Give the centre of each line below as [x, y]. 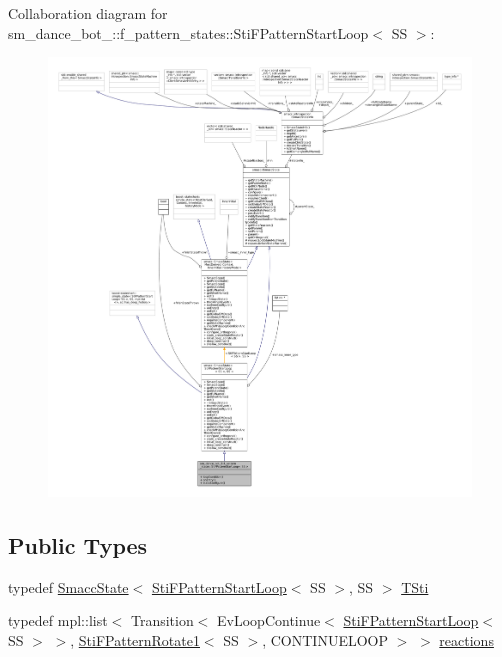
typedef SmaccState [68, 586]
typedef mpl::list [58, 620]
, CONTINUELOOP [325, 640]
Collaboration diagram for [88, 13]
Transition [162, 620]
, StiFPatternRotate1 [135, 640]
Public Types [78, 545]
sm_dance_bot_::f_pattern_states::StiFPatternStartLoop [188, 32]
